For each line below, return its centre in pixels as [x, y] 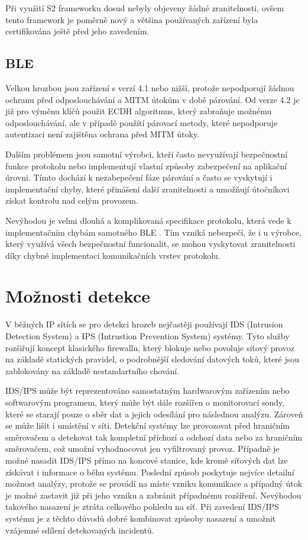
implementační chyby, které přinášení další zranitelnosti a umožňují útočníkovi [147, 189]
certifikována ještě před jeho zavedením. [77, 31]
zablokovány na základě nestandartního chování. [93, 370]
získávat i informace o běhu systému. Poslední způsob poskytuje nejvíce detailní [150, 472]
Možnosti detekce [78, 296]
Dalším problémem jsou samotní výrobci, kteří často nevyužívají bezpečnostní [147, 154]
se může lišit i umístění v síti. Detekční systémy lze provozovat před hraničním [147, 425]
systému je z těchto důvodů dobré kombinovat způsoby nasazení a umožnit [141, 518]
